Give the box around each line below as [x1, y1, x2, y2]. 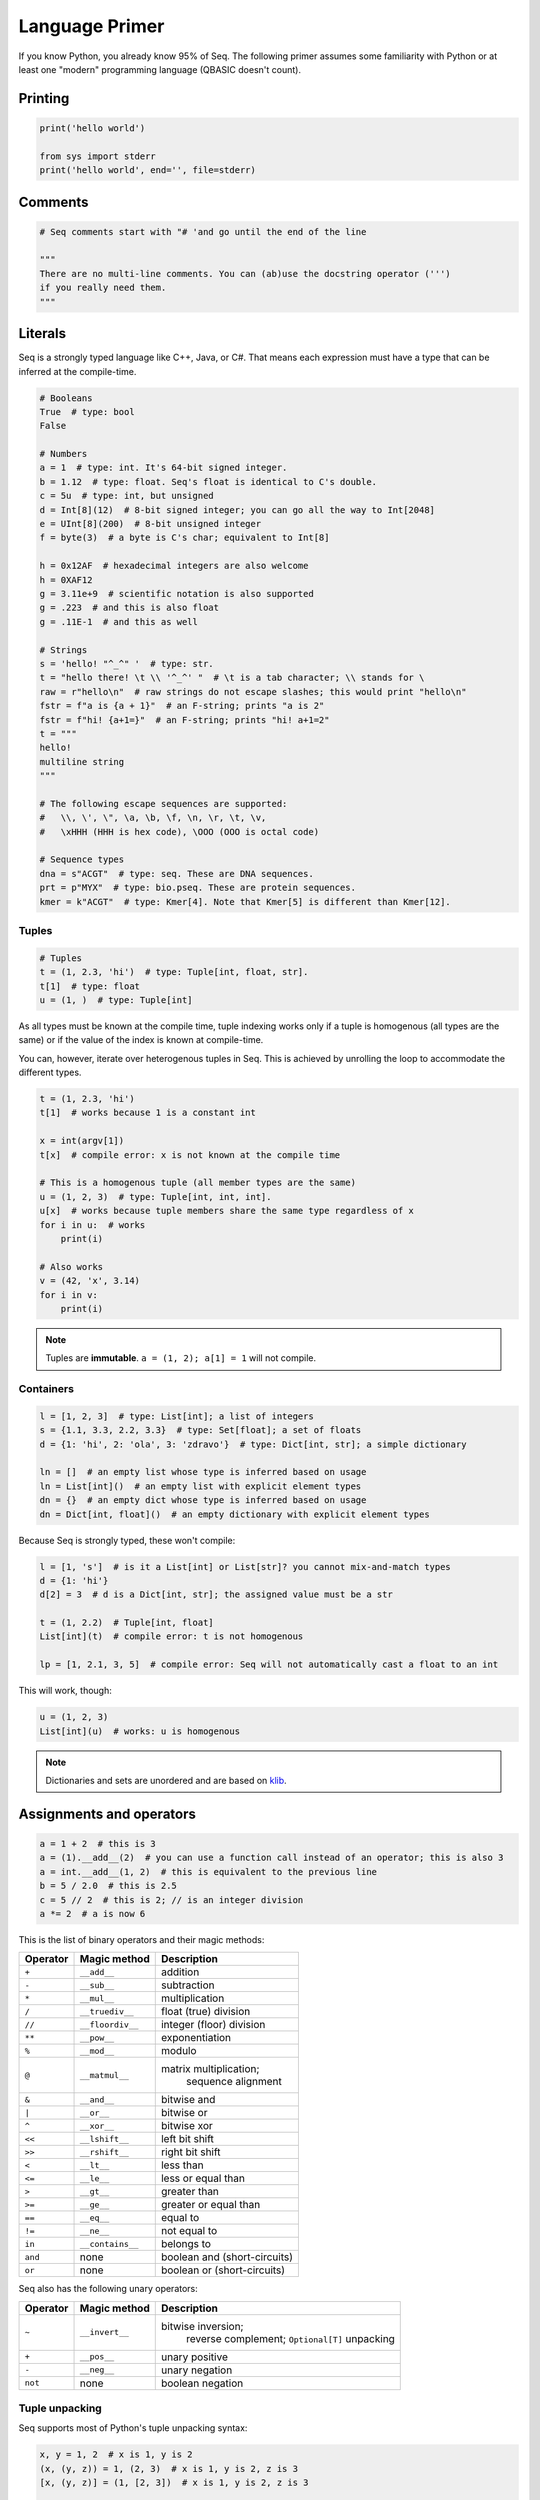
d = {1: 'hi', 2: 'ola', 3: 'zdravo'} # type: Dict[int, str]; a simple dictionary [39, 1438, 467, 1450]
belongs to [160, 2237, 212, 2251]
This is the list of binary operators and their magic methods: [18, 1933, 265, 1945]
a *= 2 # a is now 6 [39, 1908, 146, 1919]
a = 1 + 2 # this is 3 [39, 1838, 157, 1849]
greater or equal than [160, 2198, 261, 2212]
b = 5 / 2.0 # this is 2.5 [39, 1880, 177, 1892]
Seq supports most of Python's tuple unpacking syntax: [18, 2422, 248, 2434]
